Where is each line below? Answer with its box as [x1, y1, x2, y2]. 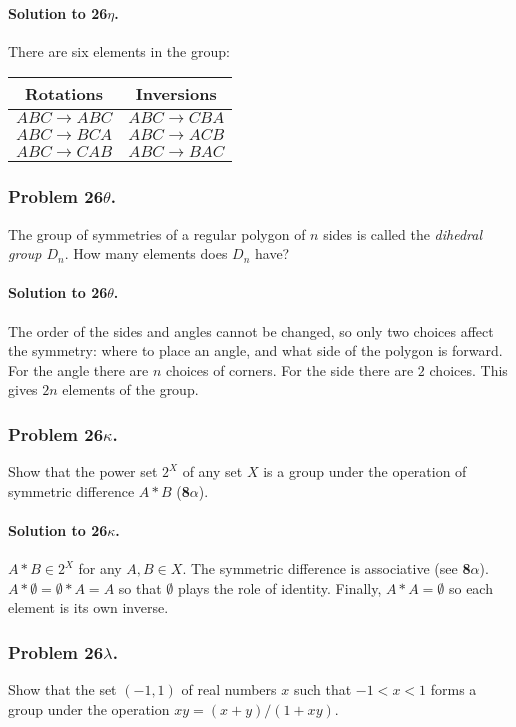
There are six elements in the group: [8, 40, 230, 61]
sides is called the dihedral [323, 223, 483, 244]
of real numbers [181, 679, 277, 700]
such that [293, 679, 352, 700]
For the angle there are [8, 359, 149, 380]
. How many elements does [64, 243, 228, 264]
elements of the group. [62, 379, 199, 400]
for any [78, 558, 122, 579]
